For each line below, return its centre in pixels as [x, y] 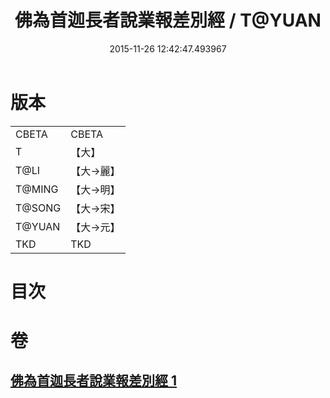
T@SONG [38, 208]
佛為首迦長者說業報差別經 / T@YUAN [168, 20]
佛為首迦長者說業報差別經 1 [94, 381]
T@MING [37, 189]
